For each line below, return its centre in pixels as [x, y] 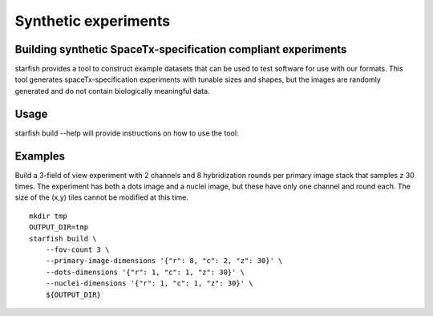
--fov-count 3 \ [77, 250]
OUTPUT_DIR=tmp [59, 227]
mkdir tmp [48, 216]
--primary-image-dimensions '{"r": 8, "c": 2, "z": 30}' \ [164, 261]
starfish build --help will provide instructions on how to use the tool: [127, 133]
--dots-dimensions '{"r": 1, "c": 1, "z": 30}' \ [145, 272]
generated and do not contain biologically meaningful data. [112, 91]
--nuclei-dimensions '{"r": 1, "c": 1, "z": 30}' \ [149, 284]
